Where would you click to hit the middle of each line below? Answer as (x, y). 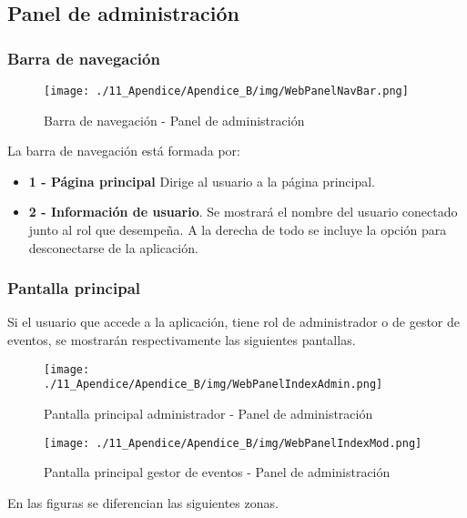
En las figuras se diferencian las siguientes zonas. (143, 502)
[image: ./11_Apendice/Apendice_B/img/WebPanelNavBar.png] (226, 91)
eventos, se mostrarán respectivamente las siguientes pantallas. (182, 340)
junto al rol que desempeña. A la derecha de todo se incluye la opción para (238, 230)
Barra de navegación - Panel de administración (174, 120)
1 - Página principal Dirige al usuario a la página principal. (202, 181)
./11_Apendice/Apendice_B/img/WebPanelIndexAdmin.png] (213, 385)
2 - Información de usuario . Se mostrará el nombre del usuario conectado (243, 212)
